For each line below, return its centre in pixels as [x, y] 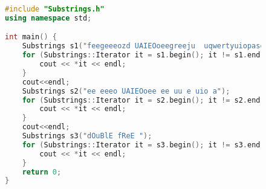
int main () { [31, 37]
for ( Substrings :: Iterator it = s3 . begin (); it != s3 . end [141, 145]
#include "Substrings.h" [55, 9]
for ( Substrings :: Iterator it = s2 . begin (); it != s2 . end [141, 100]
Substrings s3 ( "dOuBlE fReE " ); [87, 136]
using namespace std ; [48, 18]
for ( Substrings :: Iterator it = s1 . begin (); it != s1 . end [141, 55]
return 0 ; [42, 172]
